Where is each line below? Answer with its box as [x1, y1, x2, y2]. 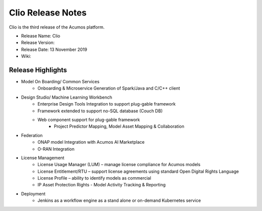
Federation [21, 132, 43, 138]
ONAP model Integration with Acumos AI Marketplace [37, 139, 145, 145]
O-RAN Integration [37, 146, 75, 152]
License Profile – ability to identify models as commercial [37, 175, 151, 181]
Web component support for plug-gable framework [37, 117, 140, 122]
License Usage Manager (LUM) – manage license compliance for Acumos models [37, 162, 201, 167]
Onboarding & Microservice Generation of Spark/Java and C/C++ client [37, 85, 180, 91]
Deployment [21, 191, 46, 196]
